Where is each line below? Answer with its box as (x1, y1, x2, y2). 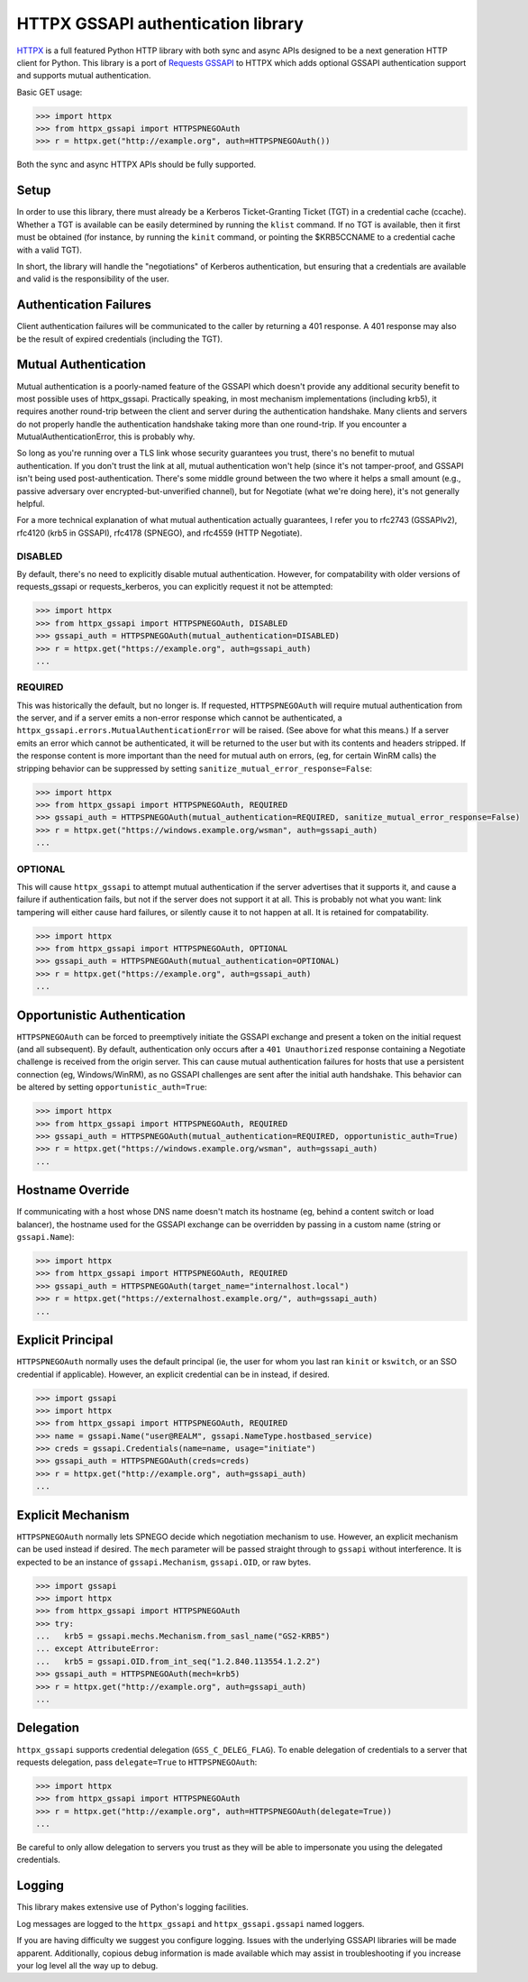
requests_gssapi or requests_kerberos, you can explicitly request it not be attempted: (16, 582, 333, 592)
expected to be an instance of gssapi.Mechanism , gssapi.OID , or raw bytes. (16, 1556, 311, 1567)
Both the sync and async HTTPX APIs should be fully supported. (16, 159, 257, 170)
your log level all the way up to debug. (16, 1959, 159, 1970)
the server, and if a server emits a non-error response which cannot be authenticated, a (16, 712, 342, 723)
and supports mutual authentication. (16, 70, 151, 81)
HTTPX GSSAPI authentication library (16, 14, 304, 33)
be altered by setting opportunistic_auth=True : (16, 1082, 207, 1093)
